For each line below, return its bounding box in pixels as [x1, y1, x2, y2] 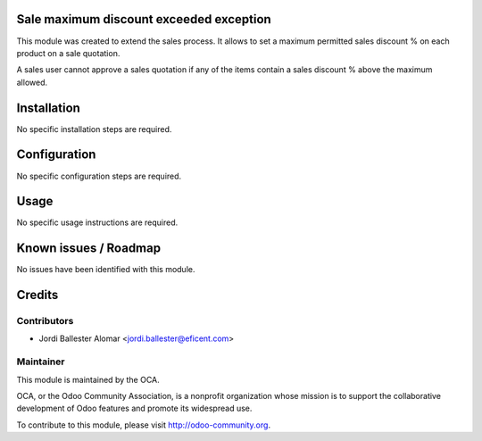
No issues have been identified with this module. [16, 264, 195, 275]
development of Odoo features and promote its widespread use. [16, 403, 253, 414]
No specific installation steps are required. [16, 123, 172, 134]
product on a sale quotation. [16, 47, 120, 58]
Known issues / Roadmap [16, 241, 161, 256]
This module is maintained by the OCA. [16, 374, 160, 385]
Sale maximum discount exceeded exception [16, 12, 271, 27]
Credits [16, 287, 59, 303]
